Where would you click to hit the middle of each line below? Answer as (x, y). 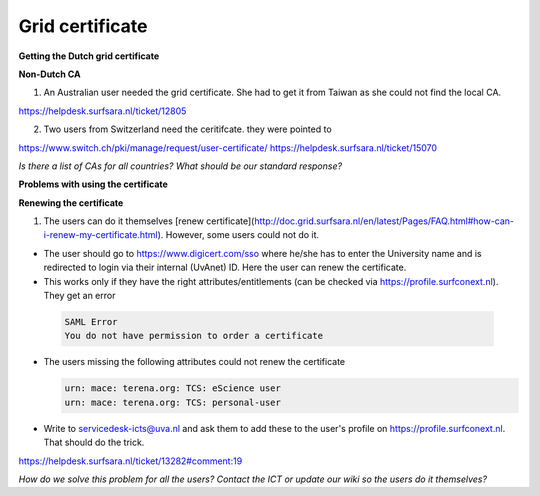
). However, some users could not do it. (238, 235)
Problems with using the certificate (93, 184)
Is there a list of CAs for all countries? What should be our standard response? (180, 166)
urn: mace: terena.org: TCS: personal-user (173, 402)
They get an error (79, 296)
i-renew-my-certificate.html (101, 235)
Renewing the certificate (71, 202)
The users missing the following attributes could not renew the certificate (194, 362)
